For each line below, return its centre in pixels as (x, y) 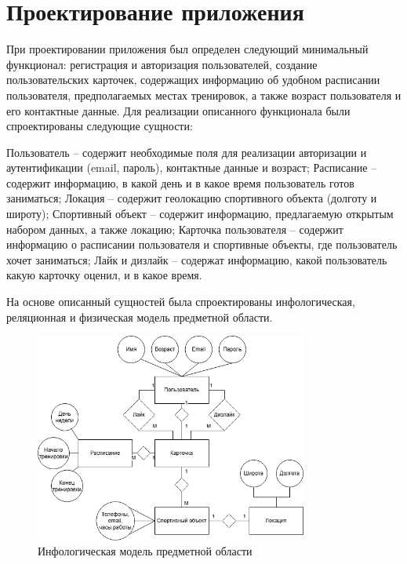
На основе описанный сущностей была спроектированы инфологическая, (181, 302)
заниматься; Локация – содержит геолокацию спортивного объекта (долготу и (192, 198)
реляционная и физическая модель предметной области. (140, 317)
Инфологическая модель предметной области (145, 551)
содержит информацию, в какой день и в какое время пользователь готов (180, 182)
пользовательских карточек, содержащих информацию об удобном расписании (193, 80)
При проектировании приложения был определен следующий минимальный (187, 49)
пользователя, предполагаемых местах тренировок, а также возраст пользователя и (204, 95)
